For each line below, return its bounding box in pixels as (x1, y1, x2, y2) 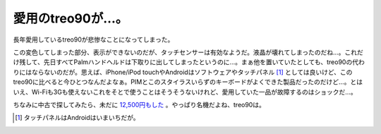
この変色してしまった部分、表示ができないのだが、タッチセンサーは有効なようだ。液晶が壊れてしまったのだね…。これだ (13, 48, 363, 56)
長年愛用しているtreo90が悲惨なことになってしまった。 (13, 35, 174, 44)
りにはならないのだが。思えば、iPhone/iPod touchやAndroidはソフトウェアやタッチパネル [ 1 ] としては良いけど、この (13, 68, 353, 76)
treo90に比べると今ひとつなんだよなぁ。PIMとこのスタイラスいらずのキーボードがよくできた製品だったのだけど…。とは (13, 78, 363, 86)
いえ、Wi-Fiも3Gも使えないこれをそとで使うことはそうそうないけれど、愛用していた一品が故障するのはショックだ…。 (13, 87, 357, 96)
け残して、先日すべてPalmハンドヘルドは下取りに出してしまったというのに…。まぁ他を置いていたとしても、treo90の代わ (13, 58, 365, 66)
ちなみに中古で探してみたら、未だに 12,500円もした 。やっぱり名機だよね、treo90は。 (13, 100, 266, 109)
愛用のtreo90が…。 (13, 11, 128, 26)
